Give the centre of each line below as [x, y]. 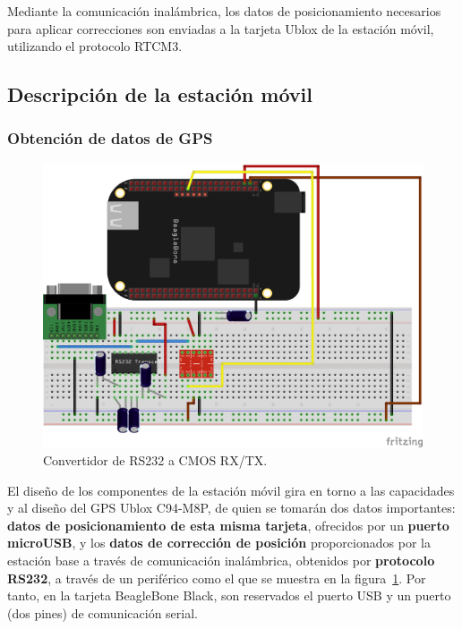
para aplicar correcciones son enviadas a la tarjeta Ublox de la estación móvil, [221, 28]
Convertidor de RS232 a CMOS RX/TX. [155, 459]
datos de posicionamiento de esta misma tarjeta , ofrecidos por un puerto [228, 525]
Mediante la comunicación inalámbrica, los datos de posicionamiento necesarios [224, 11]
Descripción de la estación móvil [160, 94]
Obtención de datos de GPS [110, 138]
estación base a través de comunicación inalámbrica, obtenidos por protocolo [221, 560]
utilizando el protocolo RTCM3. [95, 46]
